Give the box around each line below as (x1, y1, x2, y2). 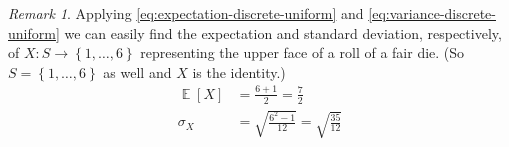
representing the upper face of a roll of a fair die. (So (140, 42, 465, 63)
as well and (103, 61, 172, 82)
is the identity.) (192, 61, 286, 82)
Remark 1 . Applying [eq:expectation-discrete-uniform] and (8, 3, 364, 23)
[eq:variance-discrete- (368, 3, 496, 23)
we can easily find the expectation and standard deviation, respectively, (64, 22, 502, 43)
